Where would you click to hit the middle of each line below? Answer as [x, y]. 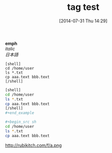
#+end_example [20, 113]
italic [10, 49]
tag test [83, 7]
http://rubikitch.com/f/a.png [33, 145]
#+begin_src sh [21, 122]
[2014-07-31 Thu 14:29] [83, 21]
